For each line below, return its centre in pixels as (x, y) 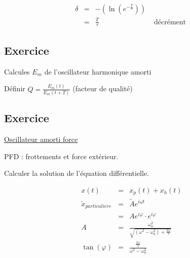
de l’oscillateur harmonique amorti (98, 71)
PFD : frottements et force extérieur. (61, 156)
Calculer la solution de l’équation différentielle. (77, 173)
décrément (170, 22)
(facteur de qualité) (103, 88)
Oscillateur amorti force (41, 139)
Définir (15, 88)
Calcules (17, 71)
